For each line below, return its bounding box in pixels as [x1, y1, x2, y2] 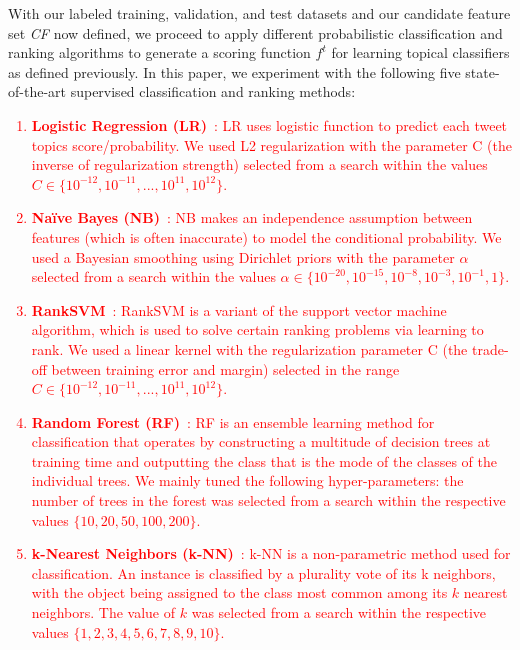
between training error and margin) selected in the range [51, 358, 400, 379]
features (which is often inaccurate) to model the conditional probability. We [31, 226, 502, 247]
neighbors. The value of [31, 602, 176, 623]
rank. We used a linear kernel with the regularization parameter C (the [31, 338, 468, 359]
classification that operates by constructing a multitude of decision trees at [31, 431, 491, 452]
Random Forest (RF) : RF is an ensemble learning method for [31, 411, 435, 432]
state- [465, 61, 500, 82]
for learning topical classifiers [331, 42, 510, 63]
